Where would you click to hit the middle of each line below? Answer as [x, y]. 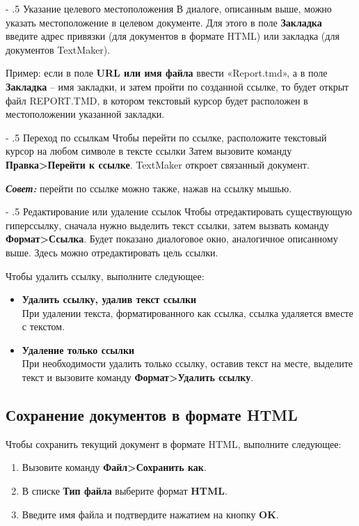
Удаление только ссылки [78, 349]
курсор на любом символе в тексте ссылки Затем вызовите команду [149, 151]
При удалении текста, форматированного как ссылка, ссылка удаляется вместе [188, 312]
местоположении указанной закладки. [85, 114]
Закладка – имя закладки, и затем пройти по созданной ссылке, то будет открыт [177, 86]
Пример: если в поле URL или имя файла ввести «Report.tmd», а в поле [167, 73]
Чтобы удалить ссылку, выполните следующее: [105, 276]
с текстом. [43, 326]
